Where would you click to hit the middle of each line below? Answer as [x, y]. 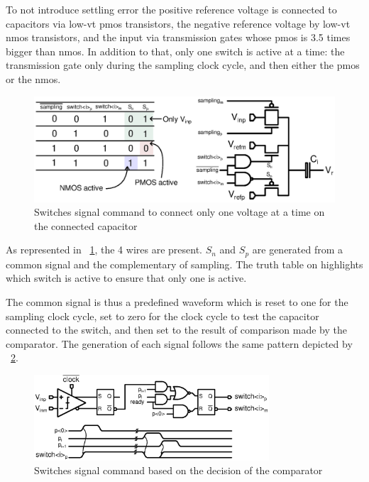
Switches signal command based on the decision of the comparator [178, 470]
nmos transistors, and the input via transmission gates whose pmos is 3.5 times [178, 37]
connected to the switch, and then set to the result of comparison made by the [177, 330]
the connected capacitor [86, 225]
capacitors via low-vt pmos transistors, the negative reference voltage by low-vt [178, 23]
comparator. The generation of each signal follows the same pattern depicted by [179, 343]
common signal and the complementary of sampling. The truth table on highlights [184, 264]
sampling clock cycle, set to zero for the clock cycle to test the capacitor [163, 316]
